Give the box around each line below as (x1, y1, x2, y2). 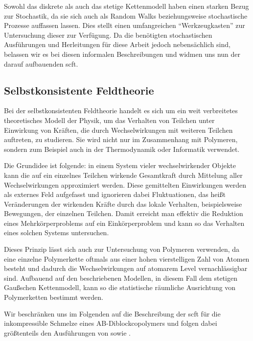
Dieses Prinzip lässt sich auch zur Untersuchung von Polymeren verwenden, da (4, 244, 240, 254)
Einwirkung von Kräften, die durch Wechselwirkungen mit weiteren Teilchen (4, 124, 233, 135)
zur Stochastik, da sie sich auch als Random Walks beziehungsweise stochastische (4, 10, 248, 21)
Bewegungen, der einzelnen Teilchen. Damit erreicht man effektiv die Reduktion (4, 208, 243, 219)
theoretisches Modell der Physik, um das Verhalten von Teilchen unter (4, 115, 215, 125)
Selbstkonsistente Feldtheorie (4, 82, 154, 97)
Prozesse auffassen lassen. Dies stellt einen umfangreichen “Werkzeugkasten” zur (4, 20, 245, 30)
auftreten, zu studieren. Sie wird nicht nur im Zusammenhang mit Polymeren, (4, 134, 238, 145)
